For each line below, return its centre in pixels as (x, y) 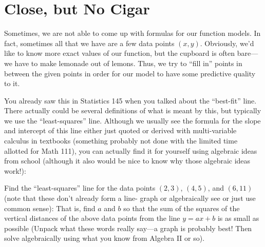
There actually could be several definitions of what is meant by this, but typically (133, 110)
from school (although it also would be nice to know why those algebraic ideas (127, 161)
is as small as (238, 218)
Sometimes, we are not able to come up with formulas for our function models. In (132, 33)
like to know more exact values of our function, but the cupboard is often (120, 53)
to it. (12, 83)
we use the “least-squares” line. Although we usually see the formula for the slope (132, 120)
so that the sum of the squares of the (182, 208)
